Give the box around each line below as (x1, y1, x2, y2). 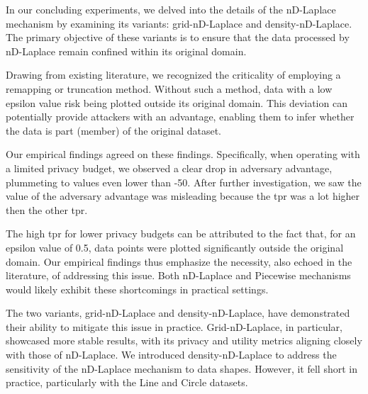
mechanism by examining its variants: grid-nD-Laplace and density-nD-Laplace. (6, 16, 352, 30)
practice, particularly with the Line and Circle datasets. (6, 375, 248, 390)
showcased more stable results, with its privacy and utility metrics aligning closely (6, 333, 362, 348)
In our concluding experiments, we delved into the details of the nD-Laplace (6, 2, 336, 16)
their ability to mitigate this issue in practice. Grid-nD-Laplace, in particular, (6, 319, 343, 334)
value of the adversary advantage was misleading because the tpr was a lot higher (6, 188, 360, 203)
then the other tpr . (6, 202, 88, 217)
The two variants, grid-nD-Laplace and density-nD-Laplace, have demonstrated (6, 305, 350, 320)
